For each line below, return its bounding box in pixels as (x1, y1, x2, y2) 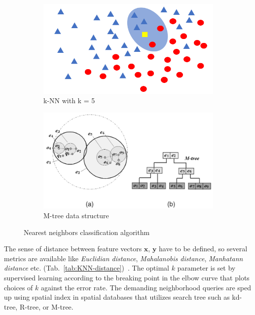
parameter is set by (177, 263, 236, 273)
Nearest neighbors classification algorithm (24, 227, 150, 237)
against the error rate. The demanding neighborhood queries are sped (41, 282, 251, 292)
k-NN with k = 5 (43, 95, 95, 106)
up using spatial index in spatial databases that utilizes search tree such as (4, 292, 230, 302)
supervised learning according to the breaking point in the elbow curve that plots (4, 273, 250, 282)
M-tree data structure (43, 210, 109, 221)
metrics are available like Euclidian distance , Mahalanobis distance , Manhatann (4, 253, 243, 263)
